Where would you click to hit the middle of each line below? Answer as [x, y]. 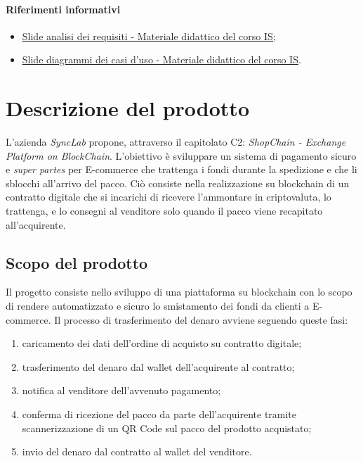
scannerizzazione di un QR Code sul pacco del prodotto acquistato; [167, 428]
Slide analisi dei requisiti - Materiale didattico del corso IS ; [149, 36]
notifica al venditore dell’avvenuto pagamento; [121, 390]
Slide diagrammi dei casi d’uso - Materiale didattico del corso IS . [161, 59]
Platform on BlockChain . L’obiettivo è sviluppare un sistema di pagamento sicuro [181, 155]
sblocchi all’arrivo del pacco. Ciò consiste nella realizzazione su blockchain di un [178, 183]
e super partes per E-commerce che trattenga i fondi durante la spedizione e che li [181, 169]
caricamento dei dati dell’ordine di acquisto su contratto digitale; [162, 343]
